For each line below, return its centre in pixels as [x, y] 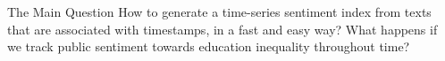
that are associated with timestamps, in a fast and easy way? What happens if [222, 29]
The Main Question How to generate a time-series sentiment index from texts [219, 11]
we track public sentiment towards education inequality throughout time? [209, 46]
